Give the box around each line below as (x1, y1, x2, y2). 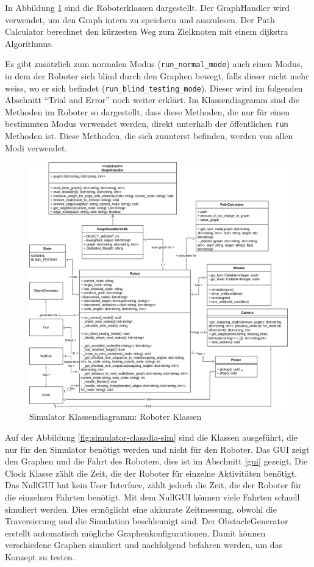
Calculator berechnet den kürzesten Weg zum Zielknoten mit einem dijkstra (5, 25, 288, 38)
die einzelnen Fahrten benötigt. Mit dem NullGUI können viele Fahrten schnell (5, 490, 300, 503)
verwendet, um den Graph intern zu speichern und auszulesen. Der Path (5, 13, 275, 26)
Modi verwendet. (5, 141, 68, 154)
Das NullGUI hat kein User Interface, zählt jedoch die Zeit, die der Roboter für (5, 479, 302, 491)
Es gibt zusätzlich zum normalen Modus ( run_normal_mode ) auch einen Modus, (5, 57, 303, 70)
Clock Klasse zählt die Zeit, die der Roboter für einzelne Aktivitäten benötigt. (5, 466, 298, 479)
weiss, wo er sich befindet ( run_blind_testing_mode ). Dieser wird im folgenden (5, 81, 303, 94)
